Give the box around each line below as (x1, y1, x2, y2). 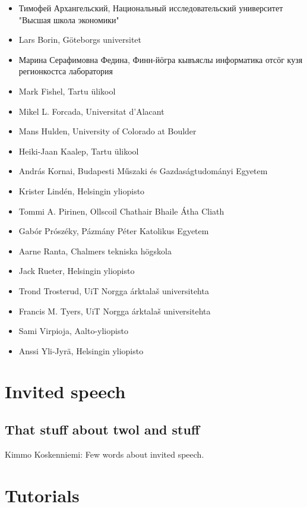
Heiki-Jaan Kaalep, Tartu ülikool (18, 144, 139, 157)
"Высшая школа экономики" (18, 13, 119, 26)
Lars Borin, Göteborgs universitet (18, 33, 142, 46)
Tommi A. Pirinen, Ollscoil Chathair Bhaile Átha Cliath (18, 204, 224, 217)
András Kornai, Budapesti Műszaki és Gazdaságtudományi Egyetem (18, 165, 268, 177)
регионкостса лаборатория (18, 65, 113, 77)
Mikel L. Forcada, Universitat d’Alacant (18, 105, 164, 117)
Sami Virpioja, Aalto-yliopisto (18, 325, 128, 337)
